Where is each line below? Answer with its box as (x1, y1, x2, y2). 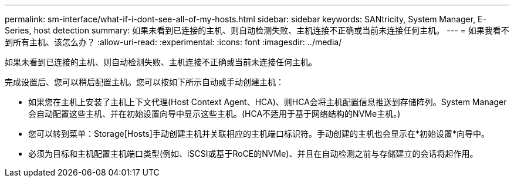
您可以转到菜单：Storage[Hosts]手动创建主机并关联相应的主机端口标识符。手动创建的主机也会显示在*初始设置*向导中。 (28, 129, 489, 139)
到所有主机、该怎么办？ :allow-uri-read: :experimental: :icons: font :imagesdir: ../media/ (5, 37, 342, 47)
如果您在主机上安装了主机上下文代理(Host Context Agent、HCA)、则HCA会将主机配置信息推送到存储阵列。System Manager (28, 97, 507, 107)
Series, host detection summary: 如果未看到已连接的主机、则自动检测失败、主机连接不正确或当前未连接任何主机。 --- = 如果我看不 (5, 25, 509, 35)
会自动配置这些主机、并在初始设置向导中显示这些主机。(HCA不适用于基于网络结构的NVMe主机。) (28, 109, 401, 119)
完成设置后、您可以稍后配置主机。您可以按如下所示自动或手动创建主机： (5, 77, 284, 87)
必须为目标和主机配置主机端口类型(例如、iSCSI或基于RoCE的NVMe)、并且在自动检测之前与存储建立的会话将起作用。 (28, 149, 478, 159)
